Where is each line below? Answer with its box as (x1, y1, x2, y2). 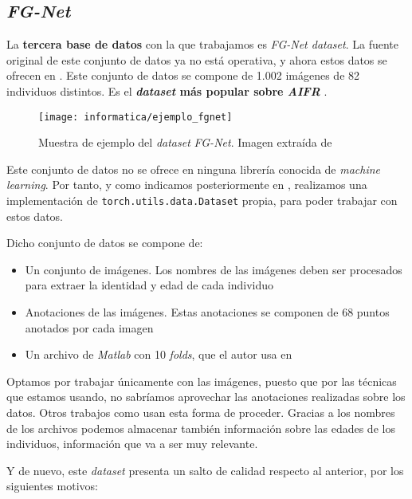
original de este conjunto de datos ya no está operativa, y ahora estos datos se (6, 51, 387, 68)
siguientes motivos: (6, 477, 98, 494)
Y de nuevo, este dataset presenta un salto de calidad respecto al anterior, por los (6, 462, 404, 478)
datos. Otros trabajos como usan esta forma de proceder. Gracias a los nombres (6, 404, 395, 421)
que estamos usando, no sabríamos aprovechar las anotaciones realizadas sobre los (6, 388, 406, 405)
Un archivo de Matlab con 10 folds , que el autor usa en (25, 346, 292, 363)
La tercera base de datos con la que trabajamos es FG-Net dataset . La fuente (6, 36, 398, 53)
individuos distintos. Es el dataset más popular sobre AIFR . (6, 82, 328, 99)
